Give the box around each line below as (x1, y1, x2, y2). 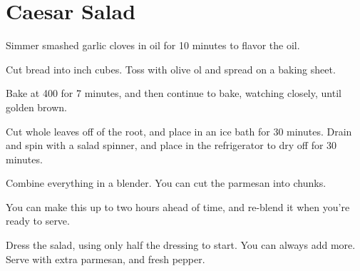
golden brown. (6, 99, 68, 114)
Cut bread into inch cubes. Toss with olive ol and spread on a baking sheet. (6, 61, 336, 76)
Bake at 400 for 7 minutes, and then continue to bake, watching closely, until (6, 86, 341, 101)
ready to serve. (6, 213, 70, 228)
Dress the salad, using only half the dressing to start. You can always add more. (6, 237, 356, 252)
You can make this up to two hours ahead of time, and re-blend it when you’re (6, 199, 350, 214)
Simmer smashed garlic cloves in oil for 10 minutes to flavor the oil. (6, 38, 300, 53)
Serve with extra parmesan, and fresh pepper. (6, 251, 205, 266)
